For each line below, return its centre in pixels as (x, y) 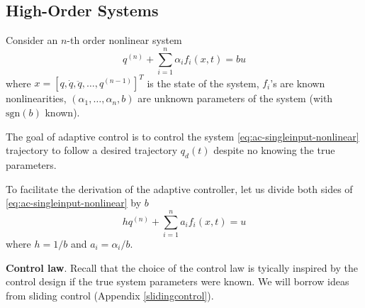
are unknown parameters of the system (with (235, 98)
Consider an (32, 40)
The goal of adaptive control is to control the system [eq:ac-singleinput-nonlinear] (182, 136)
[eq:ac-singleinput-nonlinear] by (74, 203)
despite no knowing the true (274, 150)
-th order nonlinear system (124, 40)
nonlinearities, (36, 98)
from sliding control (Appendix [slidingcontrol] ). (110, 295)
